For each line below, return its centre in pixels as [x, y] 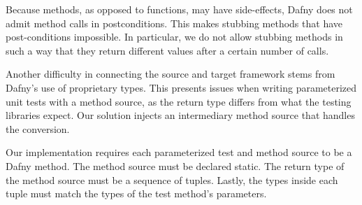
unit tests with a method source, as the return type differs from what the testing [179, 101]
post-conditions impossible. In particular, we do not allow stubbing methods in [174, 37]
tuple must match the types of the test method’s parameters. [136, 193]
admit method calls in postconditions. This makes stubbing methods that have [174, 23]
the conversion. [38, 128]
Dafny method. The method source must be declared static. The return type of [175, 165]
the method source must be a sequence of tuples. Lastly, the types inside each [172, 179]
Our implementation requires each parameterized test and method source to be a [179, 152]
